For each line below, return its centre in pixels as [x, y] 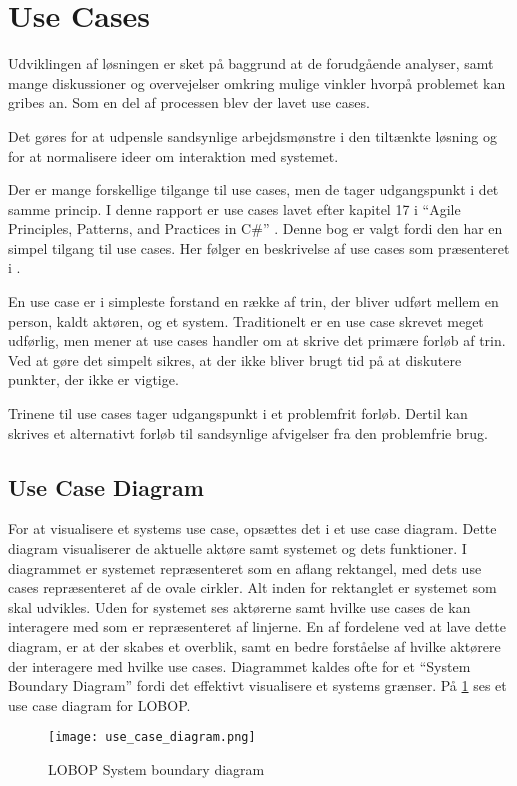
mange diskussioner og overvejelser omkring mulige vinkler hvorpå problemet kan [257, 82]
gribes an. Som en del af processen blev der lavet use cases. [189, 102]
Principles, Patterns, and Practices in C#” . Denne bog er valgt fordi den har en [255, 228]
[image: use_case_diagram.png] [152, 737]
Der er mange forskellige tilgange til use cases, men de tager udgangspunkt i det [253, 189]
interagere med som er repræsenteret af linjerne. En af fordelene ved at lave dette [257, 626]
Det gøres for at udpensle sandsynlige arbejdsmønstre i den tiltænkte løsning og [252, 135]
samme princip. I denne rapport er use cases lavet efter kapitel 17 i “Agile [234, 208]
